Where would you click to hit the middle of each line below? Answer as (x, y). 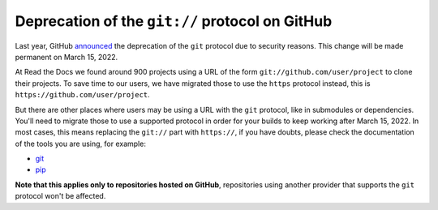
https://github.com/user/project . (82, 95)
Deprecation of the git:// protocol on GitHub (174, 21)
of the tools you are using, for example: (80, 144)
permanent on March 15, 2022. (67, 57)
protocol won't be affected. (60, 196)
